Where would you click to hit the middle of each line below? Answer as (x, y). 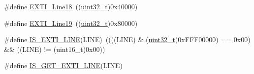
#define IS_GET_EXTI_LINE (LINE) (63, 65)
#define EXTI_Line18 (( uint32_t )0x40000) (71, 6)
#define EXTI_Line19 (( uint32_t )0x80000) (71, 23)
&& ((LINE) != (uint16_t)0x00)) (55, 49)
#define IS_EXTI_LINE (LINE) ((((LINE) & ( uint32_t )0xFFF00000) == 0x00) (127, 39)
